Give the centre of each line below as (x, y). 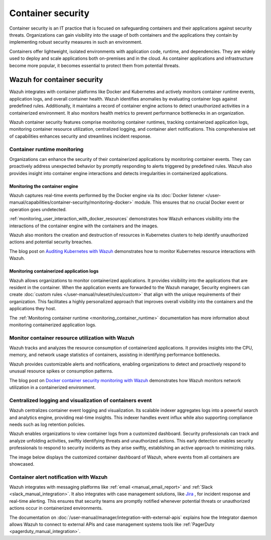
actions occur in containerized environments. (56, 508)
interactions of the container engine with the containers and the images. (84, 226)
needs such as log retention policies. (47, 424)
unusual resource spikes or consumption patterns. (61, 371)
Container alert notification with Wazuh (58, 477)
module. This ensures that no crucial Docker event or (189, 202)
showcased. (22, 464)
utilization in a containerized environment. (53, 388)
